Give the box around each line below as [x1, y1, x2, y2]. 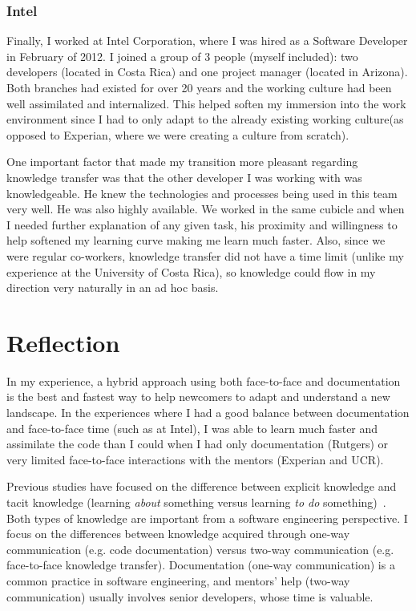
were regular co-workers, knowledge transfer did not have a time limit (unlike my [6, 247, 404, 264]
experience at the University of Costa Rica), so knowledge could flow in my [6, 263, 376, 280]
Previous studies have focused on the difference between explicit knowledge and [6, 478, 397, 495]
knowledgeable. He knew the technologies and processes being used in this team [6, 184, 398, 201]
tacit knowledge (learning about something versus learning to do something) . [6, 494, 386, 510]
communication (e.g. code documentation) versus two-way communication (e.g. [6, 540, 394, 557]
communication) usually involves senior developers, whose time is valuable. [6, 588, 374, 605]
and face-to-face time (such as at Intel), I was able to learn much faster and [6, 419, 378, 436]
